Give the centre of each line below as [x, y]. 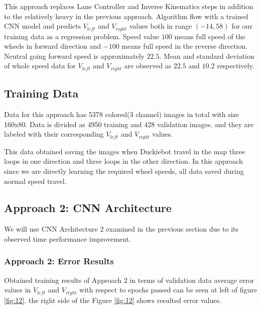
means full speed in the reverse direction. [185, 46]
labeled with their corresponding [54, 134]
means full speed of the [210, 36]
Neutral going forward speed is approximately [74, 56]
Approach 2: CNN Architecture [88, 208]
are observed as [148, 66]
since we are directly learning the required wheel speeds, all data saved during [124, 171]
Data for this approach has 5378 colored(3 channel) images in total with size [122, 114]
